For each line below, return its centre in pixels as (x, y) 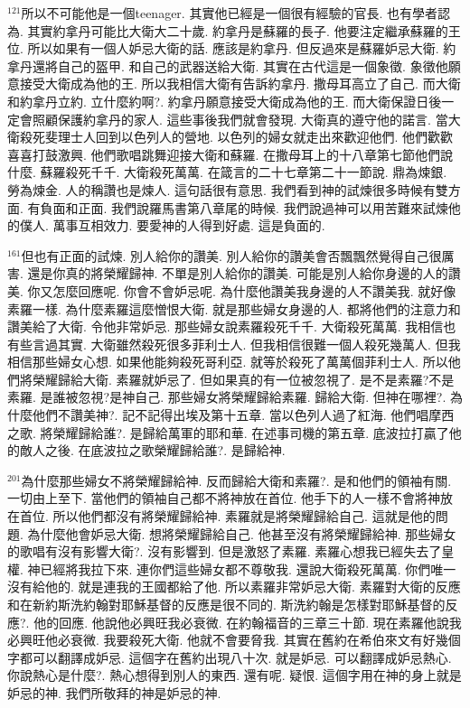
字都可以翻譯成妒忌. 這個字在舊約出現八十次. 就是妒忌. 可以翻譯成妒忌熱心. (230, 657)
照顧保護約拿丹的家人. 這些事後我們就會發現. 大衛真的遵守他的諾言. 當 (240, 119)
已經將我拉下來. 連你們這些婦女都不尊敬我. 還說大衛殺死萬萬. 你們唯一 (248, 568)
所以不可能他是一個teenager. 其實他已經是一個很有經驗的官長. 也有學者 (229, 13)
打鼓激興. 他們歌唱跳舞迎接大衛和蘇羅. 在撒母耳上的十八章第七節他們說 (243, 154)
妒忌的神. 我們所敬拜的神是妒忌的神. (114, 692)
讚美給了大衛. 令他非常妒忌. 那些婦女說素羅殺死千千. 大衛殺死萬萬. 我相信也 (232, 326)
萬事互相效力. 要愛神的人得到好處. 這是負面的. (189, 225)
